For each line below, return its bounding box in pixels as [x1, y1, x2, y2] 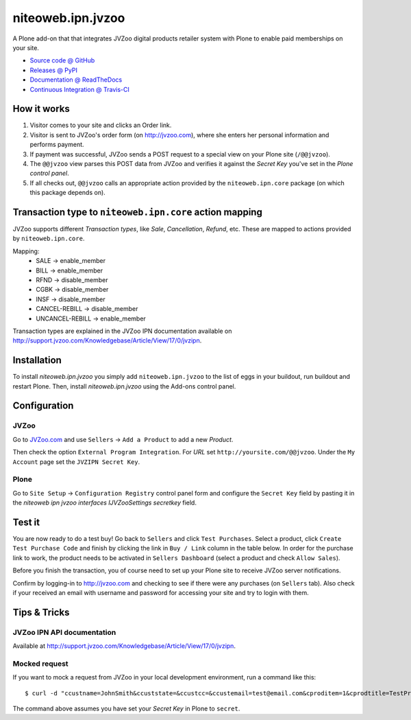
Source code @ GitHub [29, 56, 95, 65]
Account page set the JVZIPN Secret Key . [12, 457, 140, 466]
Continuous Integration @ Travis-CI [29, 85, 130, 93]
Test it [12, 516, 40, 528]
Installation [12, 354, 62, 367]
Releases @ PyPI [29, 66, 78, 74]
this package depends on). [29, 189, 105, 197]
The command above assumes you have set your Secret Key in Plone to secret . [12, 704, 240, 713]
